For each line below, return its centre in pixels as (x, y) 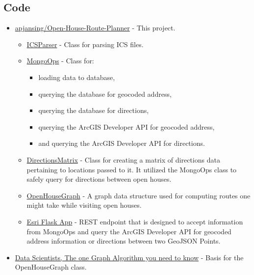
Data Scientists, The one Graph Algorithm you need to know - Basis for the (129, 257)
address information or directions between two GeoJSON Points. (124, 241)
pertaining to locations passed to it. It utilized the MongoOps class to (132, 169)
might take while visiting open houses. (84, 205)
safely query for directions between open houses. (99, 179)
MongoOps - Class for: (60, 61)
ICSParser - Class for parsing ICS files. (85, 44)
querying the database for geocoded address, (105, 94)
